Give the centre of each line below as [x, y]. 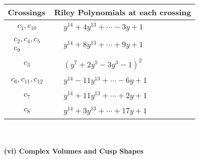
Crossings [27, 12]
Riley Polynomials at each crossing [123, 12]
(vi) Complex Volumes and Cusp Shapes [74, 151]
